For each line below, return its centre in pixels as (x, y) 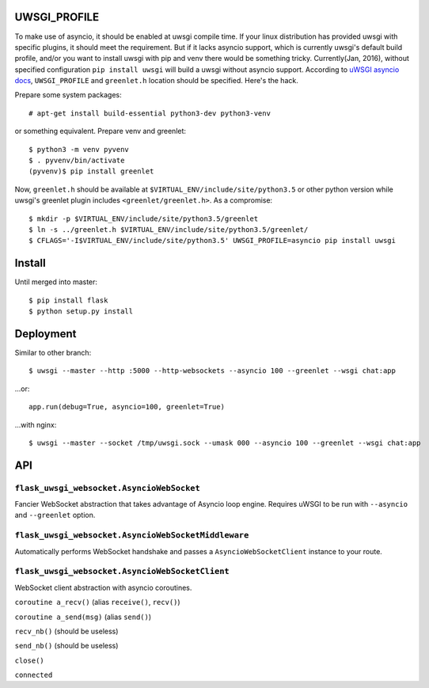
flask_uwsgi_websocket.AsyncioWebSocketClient (122, 572)
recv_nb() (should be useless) (66, 631)
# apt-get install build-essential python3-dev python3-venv (150, 113)
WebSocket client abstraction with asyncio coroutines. (103, 587)
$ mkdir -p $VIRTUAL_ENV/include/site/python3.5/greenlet (144, 219)
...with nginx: (36, 424)
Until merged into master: (56, 282)
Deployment (46, 334)
